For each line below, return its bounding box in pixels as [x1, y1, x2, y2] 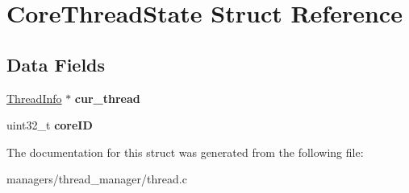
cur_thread [74, 89, 140, 106]
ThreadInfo [6, 89, 62, 106]
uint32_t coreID [6, 117, 93, 133]
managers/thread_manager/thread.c [6, 170, 187, 187]
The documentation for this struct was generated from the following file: [6, 143, 364, 160]
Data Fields [6, 51, 106, 76]
